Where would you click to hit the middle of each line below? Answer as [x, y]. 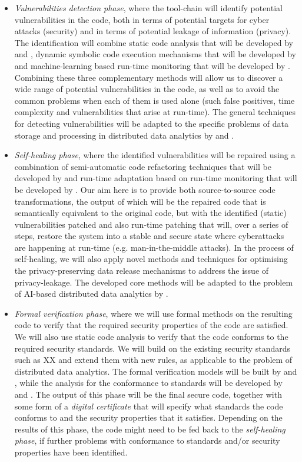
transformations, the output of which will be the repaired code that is [140, 201]
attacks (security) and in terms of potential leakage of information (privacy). [153, 31]
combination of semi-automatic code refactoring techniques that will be [143, 166]
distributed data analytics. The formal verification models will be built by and [156, 371]
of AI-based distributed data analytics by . [91, 294]
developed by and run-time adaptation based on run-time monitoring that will [156, 178]
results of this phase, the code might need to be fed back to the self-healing [150, 429]
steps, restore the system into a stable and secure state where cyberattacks [149, 236]
